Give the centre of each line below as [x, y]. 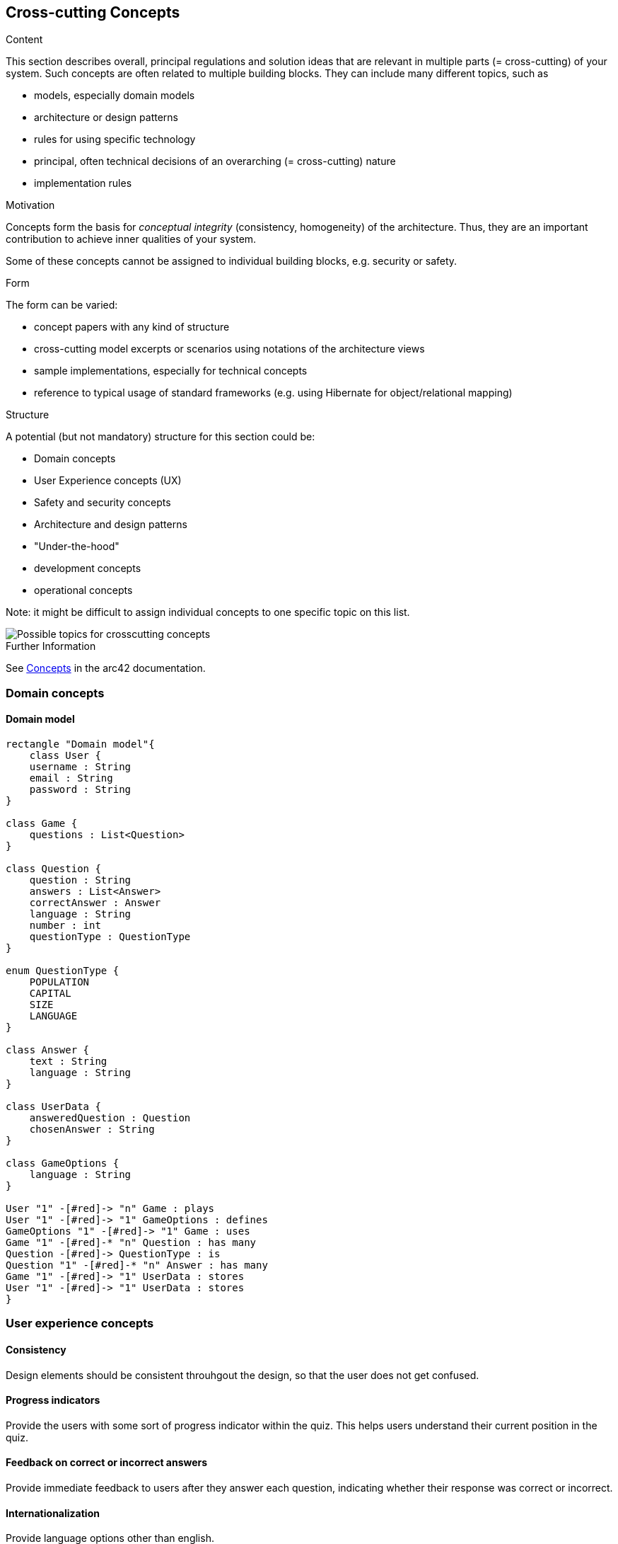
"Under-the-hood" [77, 547]
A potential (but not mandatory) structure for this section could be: [161, 437]
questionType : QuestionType [110, 937]
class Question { [53, 869]
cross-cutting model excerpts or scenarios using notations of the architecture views [229, 349]
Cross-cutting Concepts [93, 12]
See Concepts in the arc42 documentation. [106, 668]
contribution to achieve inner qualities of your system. [131, 239]
